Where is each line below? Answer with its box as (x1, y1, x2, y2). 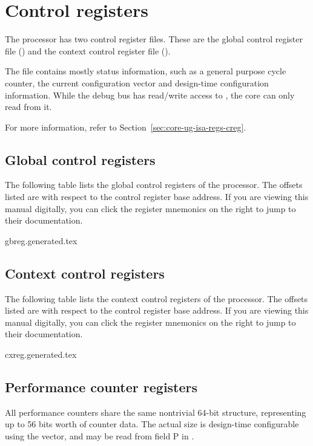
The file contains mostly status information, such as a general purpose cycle (5, 65, 286, 77)
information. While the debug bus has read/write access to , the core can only (5, 88, 295, 101)
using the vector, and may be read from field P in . (5, 430, 194, 442)
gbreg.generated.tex (5, 234, 77, 247)
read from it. (5, 100, 52, 113)
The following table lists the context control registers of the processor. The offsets (5, 292, 308, 305)
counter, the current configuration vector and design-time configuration (5, 76, 269, 89)
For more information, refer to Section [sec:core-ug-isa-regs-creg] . (5, 120, 246, 133)
